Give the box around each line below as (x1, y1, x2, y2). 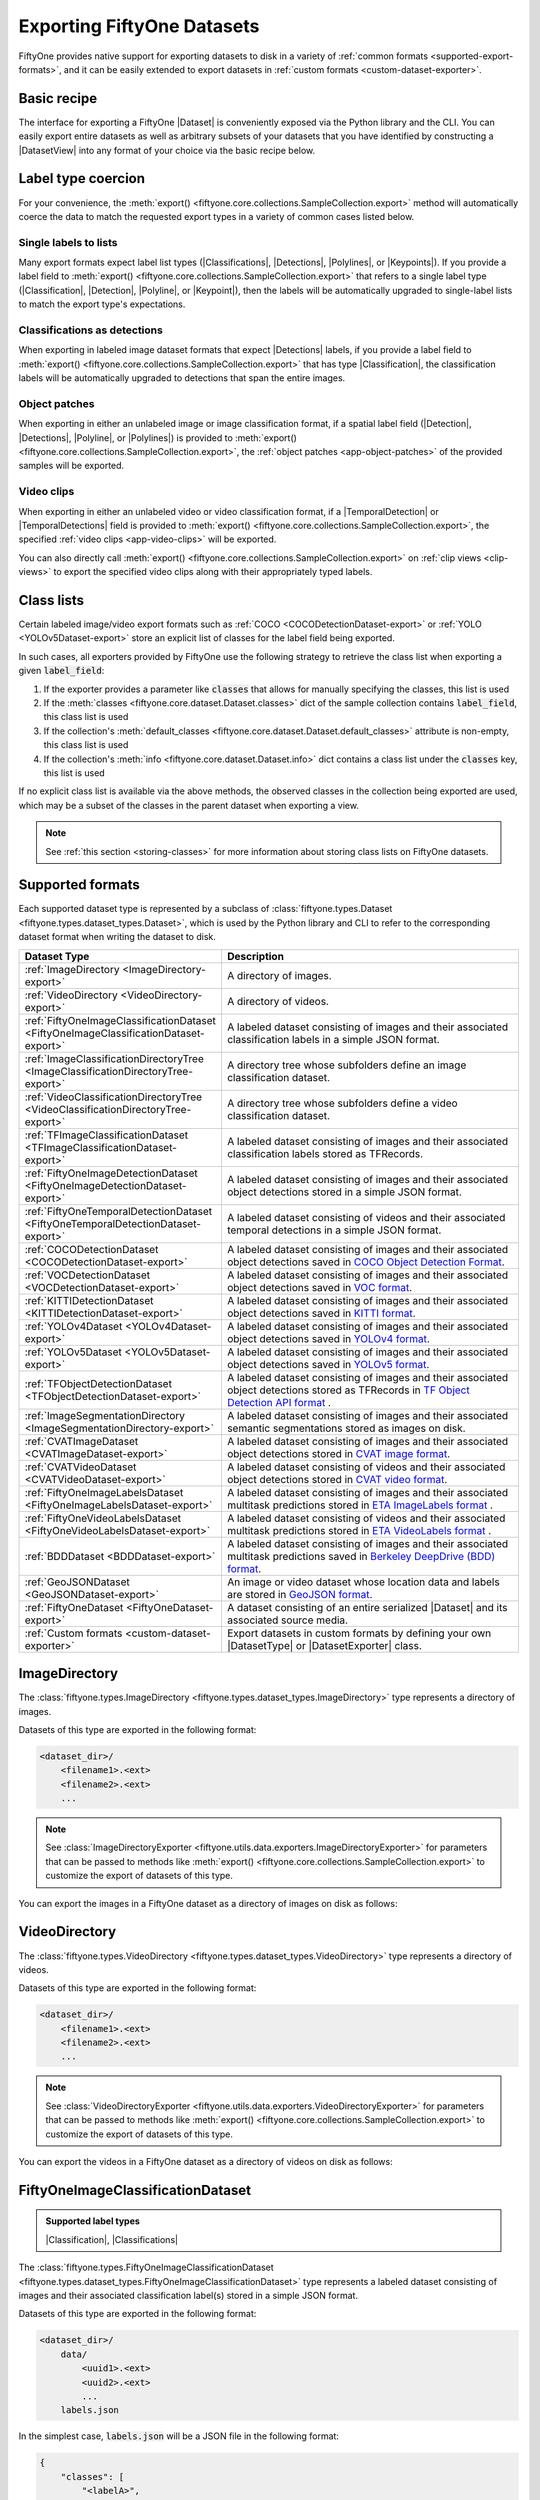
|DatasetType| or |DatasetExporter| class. (226, 1638, 422, 1652)
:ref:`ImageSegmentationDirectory (24, 1408, 185, 1422)
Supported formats (18, 876, 140, 894)
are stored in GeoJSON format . (226, 1587, 373, 1601)
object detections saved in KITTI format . (226, 1306, 416, 1320)
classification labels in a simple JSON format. (226, 1032, 440, 1046)
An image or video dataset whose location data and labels (226, 1575, 500, 1589)
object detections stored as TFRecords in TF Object (226, 1383, 470, 1397)
